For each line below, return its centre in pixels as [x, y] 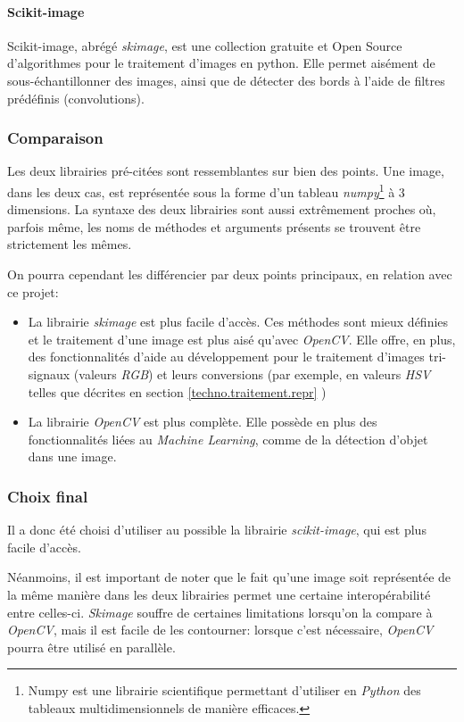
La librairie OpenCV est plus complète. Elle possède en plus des [203, 422]
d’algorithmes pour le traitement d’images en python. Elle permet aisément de [221, 63]
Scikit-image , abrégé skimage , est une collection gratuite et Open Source [205, 45]
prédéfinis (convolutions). [76, 98]
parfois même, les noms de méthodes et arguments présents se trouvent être [214, 226]
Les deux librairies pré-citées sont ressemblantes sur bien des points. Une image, [226, 171]
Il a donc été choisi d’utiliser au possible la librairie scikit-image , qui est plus [217, 530]
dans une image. [72, 456]
